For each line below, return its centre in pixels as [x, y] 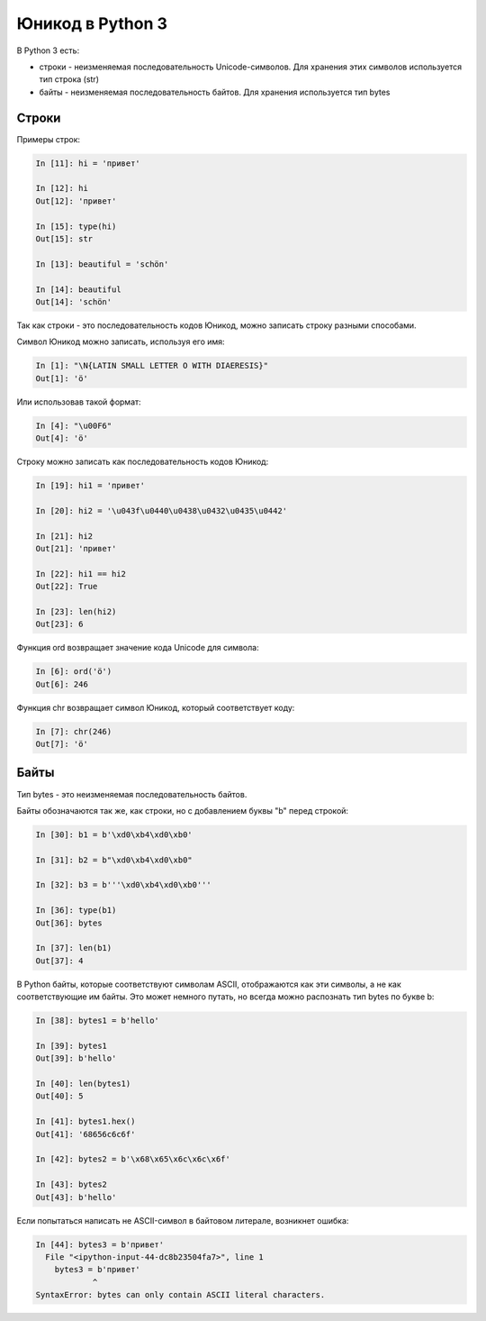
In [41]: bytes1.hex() [85, 1121]
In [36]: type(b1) [76, 911]
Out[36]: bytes [69, 923]
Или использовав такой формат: [79, 402]
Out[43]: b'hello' [76, 1197]
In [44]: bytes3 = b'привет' [100, 1244]
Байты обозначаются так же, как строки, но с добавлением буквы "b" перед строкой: [183, 810]
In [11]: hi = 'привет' [88, 163]
